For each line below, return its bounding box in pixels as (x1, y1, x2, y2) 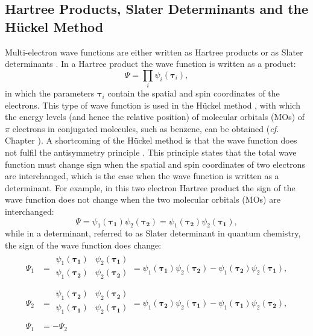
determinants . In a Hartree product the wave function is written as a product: (5, 57, 296, 70)
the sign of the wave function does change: (5, 239, 162, 252)
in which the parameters (5, 87, 95, 100)
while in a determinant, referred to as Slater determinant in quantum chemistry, (5, 227, 301, 239)
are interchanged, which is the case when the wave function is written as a (5, 170, 279, 182)
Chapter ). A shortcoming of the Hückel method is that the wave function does (5, 134, 297, 147)
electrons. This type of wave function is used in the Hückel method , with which (5, 98, 300, 111)
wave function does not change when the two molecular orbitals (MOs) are (5, 193, 280, 206)
